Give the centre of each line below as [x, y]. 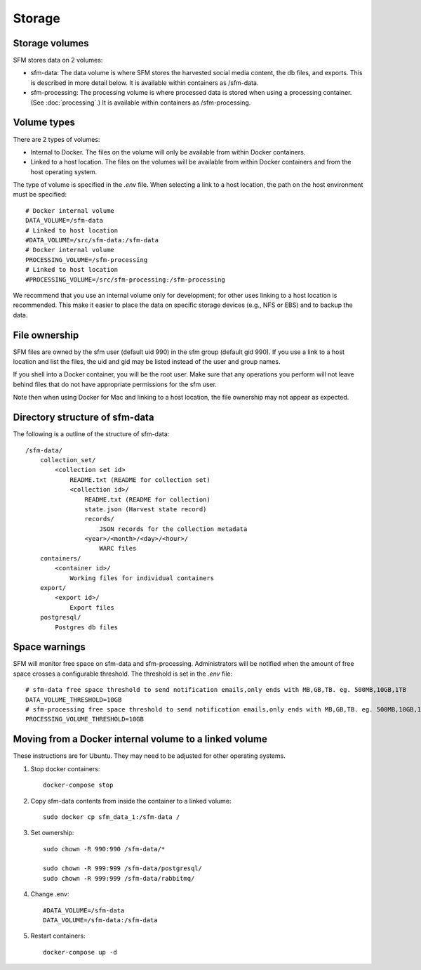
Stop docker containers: [65, 768]
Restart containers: [58, 936]
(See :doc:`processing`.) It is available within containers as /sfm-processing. [141, 103]
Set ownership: [52, 833]
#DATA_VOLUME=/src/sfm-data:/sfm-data [92, 240]
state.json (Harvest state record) [146, 509]
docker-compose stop [78, 785]
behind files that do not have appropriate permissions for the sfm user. [115, 384]
